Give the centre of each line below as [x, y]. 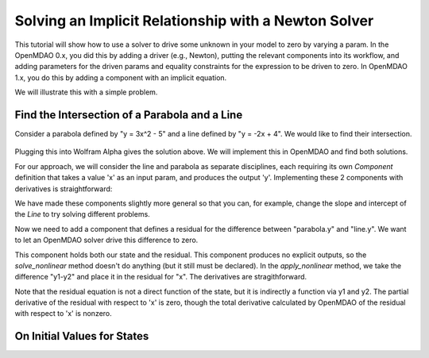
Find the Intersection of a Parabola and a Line [129, 115]
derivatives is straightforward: [64, 189]
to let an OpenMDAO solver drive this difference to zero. [106, 240]
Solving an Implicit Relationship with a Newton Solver [194, 21]
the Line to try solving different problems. [82, 214]
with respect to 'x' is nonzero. [64, 314]
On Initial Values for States [82, 336]
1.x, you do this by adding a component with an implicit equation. [121, 77]
